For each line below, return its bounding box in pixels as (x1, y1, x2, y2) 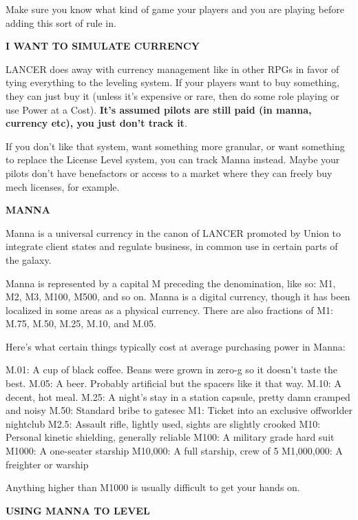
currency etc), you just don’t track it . (6, 116, 187, 130)
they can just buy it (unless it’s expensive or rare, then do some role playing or (6, 88, 339, 103)
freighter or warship (6, 457, 89, 471)
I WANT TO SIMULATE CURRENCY (6, 39, 200, 53)
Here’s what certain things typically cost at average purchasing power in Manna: (6, 339, 346, 353)
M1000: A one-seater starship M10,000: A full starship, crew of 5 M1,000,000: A (6, 444, 343, 458)
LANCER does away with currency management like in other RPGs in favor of (6, 61, 339, 76)
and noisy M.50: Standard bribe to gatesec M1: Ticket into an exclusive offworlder (6, 403, 352, 417)
